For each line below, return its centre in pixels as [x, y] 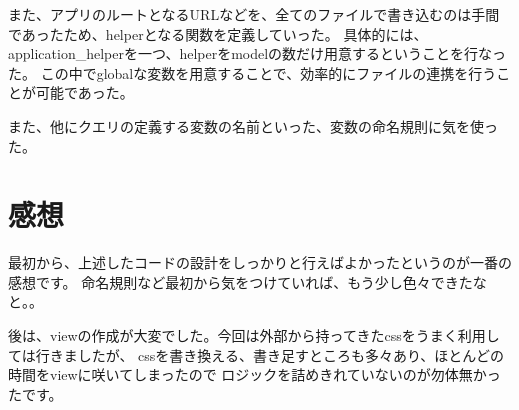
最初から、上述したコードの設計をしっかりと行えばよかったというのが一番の [260, 262]
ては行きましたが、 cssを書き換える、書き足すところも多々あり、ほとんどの [256, 354]
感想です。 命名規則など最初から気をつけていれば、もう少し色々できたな [247, 281]
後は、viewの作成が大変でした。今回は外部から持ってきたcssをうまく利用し [254, 335]
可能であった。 [84, 92]
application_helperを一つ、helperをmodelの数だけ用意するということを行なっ [257, 53]
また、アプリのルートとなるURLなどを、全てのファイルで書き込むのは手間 [254, 14]
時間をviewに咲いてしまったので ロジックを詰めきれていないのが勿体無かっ [254, 374]
